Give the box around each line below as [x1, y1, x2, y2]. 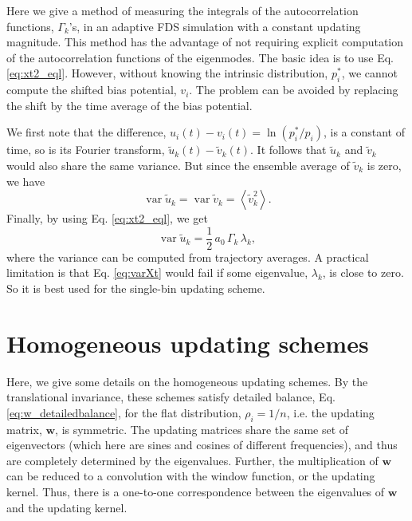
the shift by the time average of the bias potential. [6, 97, 253, 113]
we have [6, 172, 45, 189]
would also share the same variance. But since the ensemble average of [6, 156, 350, 173]
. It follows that [250, 141, 327, 158]
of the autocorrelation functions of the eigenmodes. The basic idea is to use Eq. [6, 49, 394, 65]
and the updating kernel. [6, 499, 128, 515]
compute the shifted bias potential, [6, 81, 177, 98]
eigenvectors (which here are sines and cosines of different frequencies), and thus [6, 436, 398, 453]
